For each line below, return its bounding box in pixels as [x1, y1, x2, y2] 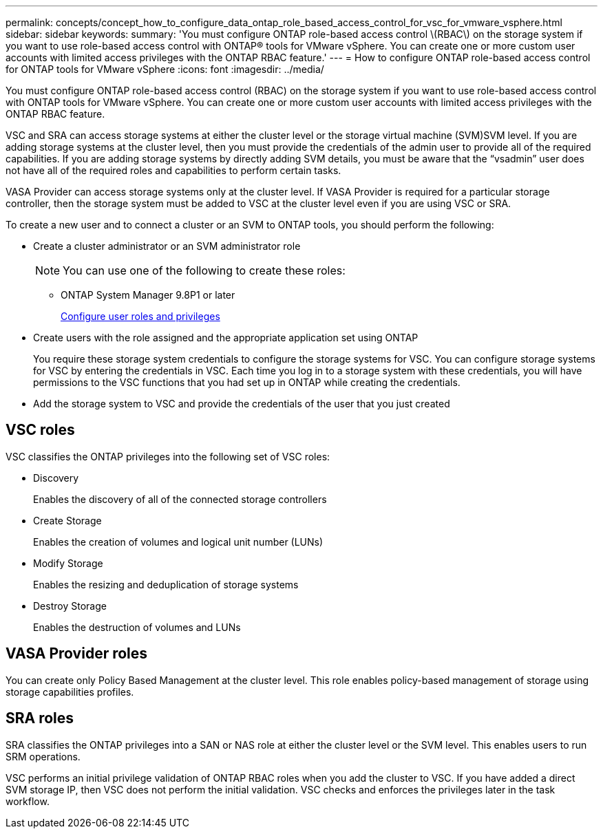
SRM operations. [6, 750, 81, 762]
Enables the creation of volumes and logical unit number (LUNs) [33, 535, 324, 548]
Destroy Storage [33, 599, 107, 612]
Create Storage [33, 514, 102, 526]
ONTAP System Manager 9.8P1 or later [61, 289, 235, 301]
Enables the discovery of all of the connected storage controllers [33, 493, 327, 505]
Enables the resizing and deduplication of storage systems [33, 578, 299, 590]
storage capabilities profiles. [6, 685, 134, 698]
